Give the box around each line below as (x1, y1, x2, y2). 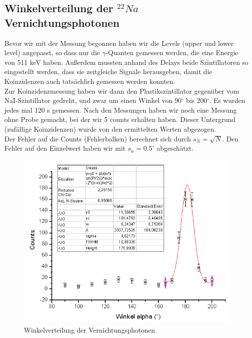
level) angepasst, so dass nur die (4, 47, 100, 58)
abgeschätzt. (156, 143, 194, 153)
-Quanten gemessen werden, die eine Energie (105, 47, 238, 58)
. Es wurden (209, 95, 245, 105)
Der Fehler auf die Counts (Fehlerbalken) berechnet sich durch (4, 133, 191, 143)
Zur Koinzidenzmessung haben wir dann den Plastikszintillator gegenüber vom (4, 85, 239, 96)
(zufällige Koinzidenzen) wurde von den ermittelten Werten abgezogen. (4, 123, 216, 134)
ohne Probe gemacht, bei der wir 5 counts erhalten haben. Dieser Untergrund (4, 114, 236, 124)
